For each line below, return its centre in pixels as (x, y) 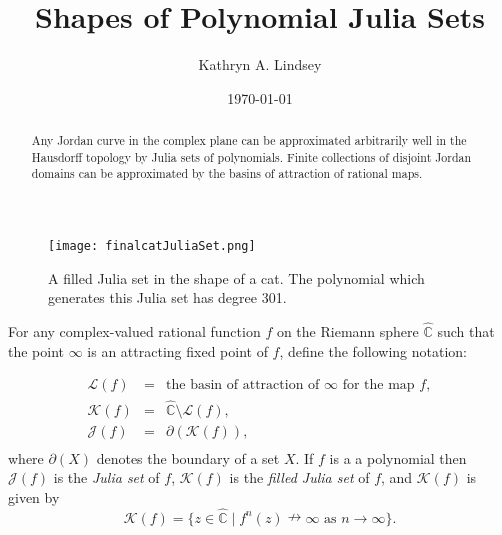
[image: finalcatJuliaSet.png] (152, 246)
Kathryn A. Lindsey (260, 64)
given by (34, 496)
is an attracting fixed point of (177, 350)
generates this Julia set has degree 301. (167, 297)
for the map (378, 385)
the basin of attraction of (243, 385)
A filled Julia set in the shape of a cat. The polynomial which (236, 277)
